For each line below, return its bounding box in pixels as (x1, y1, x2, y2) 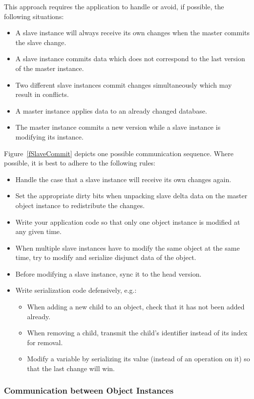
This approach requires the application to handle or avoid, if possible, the (4, 1, 224, 11)
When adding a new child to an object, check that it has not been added (27, 302, 245, 312)
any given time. (15, 226, 62, 236)
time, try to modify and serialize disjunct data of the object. (15, 252, 196, 262)
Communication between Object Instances (4, 384, 174, 396)
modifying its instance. (15, 131, 84, 141)
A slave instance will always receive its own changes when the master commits (15, 27, 250, 38)
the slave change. (15, 37, 66, 47)
